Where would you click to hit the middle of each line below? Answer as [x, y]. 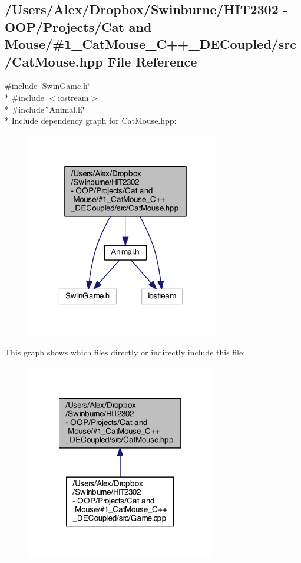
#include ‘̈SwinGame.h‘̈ [47, 86]
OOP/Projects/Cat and [78, 26]
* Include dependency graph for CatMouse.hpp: [91, 121]
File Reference [152, 61]
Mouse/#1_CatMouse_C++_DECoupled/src [150, 44]
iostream [73, 97]
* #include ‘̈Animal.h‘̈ [45, 109]
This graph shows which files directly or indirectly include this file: [125, 352]
